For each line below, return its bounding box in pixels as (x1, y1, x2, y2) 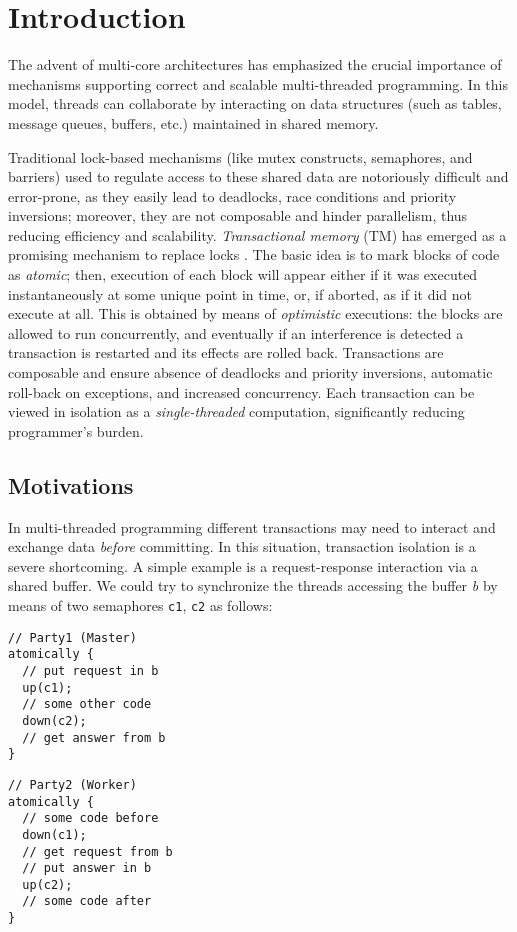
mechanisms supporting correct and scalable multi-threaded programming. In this (8, 73, 508, 94)
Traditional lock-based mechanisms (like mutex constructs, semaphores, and (8, 146, 473, 167)
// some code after (22, 894, 152, 909)
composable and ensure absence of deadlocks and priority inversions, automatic (8, 362, 493, 383)
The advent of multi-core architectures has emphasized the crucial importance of (8, 54, 502, 75)
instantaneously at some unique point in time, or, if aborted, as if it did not (8, 283, 472, 304)
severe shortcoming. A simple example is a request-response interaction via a (8, 555, 478, 576)
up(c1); (22, 680, 73, 695)
